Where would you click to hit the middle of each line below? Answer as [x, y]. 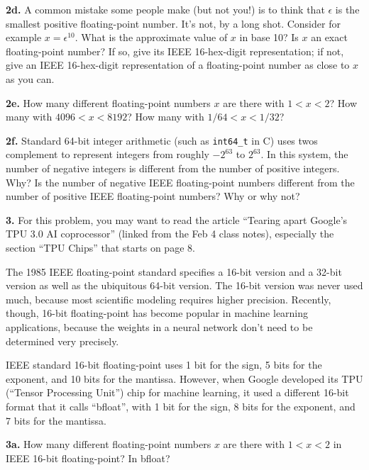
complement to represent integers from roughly [108, 154]
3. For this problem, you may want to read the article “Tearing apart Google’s [177, 219]
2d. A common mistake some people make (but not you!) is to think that [165, 9]
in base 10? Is [269, 37]
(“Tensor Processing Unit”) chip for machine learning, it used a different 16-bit [177, 392]
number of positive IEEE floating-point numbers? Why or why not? [153, 196]
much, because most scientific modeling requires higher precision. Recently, [169, 299]
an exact [329, 37]
